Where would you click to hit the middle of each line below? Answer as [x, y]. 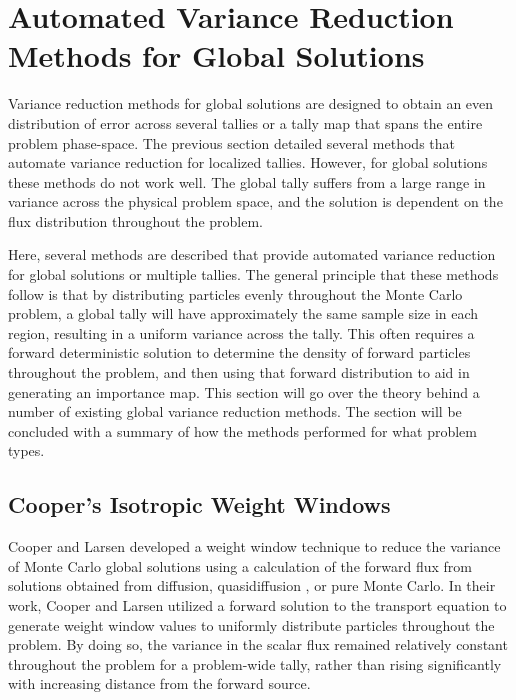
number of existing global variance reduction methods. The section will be [235, 411]
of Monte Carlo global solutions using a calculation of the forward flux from [240, 565]
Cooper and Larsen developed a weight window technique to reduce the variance [254, 546]
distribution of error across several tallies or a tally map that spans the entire [245, 122]
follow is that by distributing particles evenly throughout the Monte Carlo [235, 293]
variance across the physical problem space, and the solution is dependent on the [255, 201]
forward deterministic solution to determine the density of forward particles [239, 352]
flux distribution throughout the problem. [135, 220]
